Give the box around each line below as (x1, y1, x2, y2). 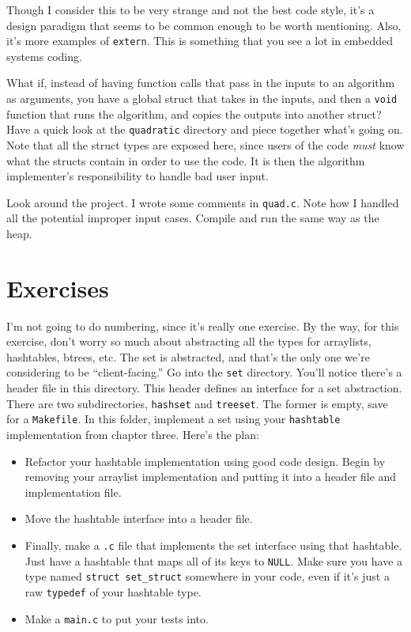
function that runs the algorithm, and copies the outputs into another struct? (6, 105, 382, 122)
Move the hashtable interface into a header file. (25, 510, 253, 527)
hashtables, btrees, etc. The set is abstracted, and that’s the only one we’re (6, 348, 370, 365)
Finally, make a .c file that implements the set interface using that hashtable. (25, 537, 402, 553)
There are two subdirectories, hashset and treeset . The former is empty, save (6, 395, 388, 411)
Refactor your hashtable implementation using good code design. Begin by (25, 452, 386, 469)
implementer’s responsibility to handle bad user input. (6, 168, 269, 184)
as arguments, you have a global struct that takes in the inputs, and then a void (6, 90, 398, 107)
